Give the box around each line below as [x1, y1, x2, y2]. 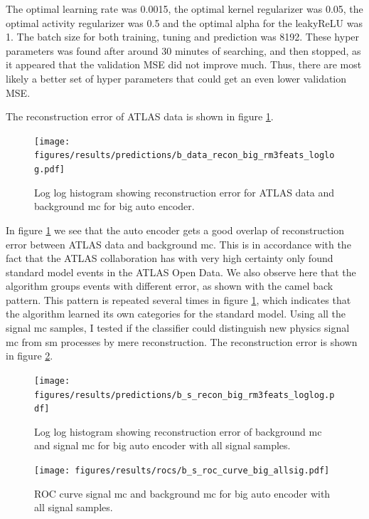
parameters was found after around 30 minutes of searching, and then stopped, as [6, 43, 361, 58]
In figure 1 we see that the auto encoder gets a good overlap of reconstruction [6, 222, 345, 237]
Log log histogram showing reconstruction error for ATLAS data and [34, 184, 335, 199]
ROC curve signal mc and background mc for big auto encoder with [34, 486, 331, 500]
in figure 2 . [6, 348, 53, 363]
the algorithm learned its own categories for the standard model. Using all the [6, 306, 346, 321]
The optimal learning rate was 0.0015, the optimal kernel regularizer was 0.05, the [6, 1, 363, 16]
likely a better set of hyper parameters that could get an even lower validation [6, 70, 347, 85]
